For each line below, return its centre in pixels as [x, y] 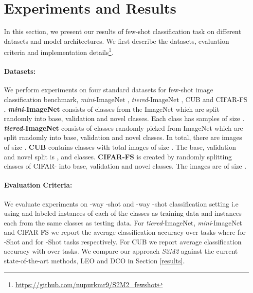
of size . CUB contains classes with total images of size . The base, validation [120, 146]
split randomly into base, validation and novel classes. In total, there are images [123, 137]
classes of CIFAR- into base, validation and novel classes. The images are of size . [125, 166]
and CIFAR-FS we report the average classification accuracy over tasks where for [125, 232]
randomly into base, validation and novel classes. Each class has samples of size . [124, 118]
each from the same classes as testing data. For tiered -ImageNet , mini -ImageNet [123, 222]
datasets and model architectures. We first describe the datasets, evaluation [117, 41]
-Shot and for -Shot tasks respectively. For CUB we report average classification [123, 241]
